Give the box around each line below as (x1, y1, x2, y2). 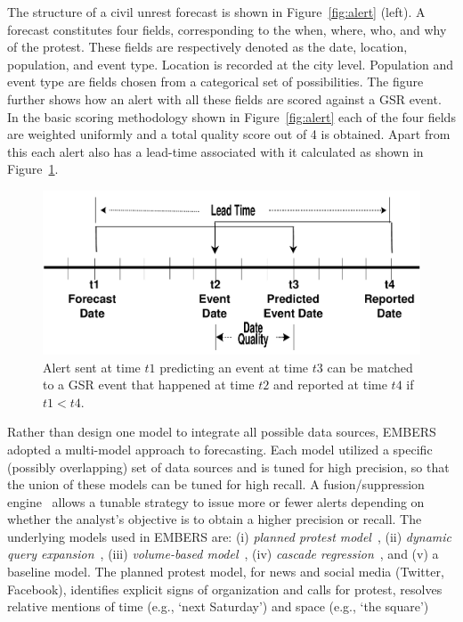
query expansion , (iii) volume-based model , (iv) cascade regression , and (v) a (7, 544, 439, 563)
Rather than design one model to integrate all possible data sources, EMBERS (7, 422, 436, 441)
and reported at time (272, 375, 387, 394)
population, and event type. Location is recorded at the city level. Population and (7, 54, 454, 73)
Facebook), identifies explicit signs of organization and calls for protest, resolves (7, 579, 443, 598)
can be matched (327, 357, 413, 376)
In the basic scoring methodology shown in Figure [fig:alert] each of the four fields (7, 107, 456, 126)
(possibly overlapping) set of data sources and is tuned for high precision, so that (7, 457, 450, 476)
